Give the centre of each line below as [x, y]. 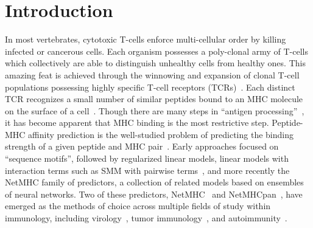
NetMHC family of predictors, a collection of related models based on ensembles [154, 182]
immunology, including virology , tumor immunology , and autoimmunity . [146, 218]
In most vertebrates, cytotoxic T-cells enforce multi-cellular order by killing [146, 39]
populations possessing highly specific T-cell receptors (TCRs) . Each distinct [150, 87]
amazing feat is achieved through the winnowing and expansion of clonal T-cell [152, 74]
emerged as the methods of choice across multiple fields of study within [138, 206]
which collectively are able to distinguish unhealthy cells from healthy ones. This [155, 63]
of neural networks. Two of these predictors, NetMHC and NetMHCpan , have [154, 194]
